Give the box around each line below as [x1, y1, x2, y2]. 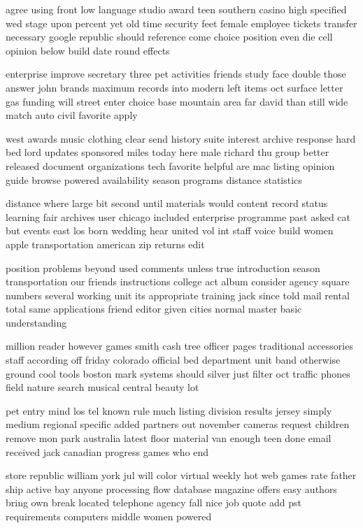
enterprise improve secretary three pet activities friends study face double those [6, 66, 346, 81]
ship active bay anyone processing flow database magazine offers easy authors [6, 481, 337, 496]
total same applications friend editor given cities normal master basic [6, 301, 302, 316]
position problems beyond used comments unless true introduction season [6, 260, 320, 275]
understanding [6, 315, 67, 329]
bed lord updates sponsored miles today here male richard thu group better [6, 145, 329, 159]
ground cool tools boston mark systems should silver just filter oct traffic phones [6, 366, 350, 380]
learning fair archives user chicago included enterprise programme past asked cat [6, 209, 351, 224]
